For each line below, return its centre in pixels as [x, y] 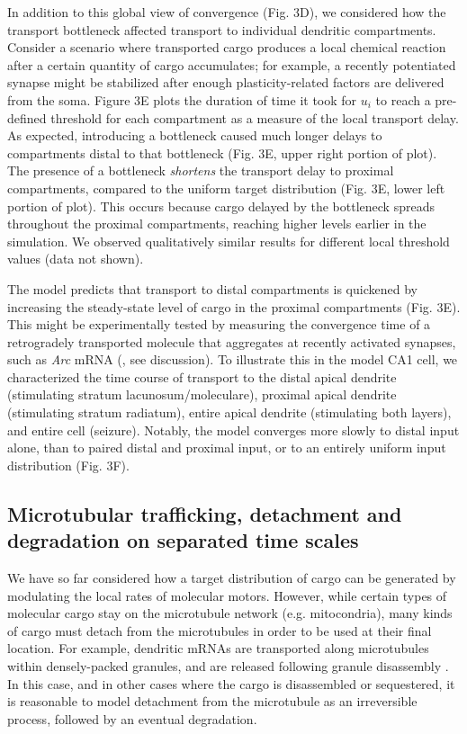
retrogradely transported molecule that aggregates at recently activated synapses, [232, 341]
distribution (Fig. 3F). [68, 465]
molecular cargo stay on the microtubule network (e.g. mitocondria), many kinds [230, 613]
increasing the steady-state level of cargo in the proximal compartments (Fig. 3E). [234, 306]
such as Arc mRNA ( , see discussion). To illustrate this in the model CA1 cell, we [233, 359]
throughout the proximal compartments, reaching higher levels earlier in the [217, 224]
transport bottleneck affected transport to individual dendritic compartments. [222, 29]
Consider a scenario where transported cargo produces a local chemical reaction [227, 47]
